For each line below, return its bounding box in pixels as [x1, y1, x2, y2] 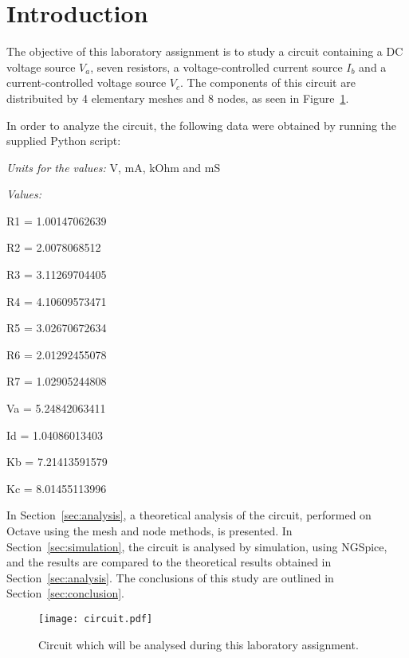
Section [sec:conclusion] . [6, 585, 124, 601]
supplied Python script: [6, 132, 121, 149]
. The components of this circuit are [179, 74, 356, 91]
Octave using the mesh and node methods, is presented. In [6, 523, 293, 539]
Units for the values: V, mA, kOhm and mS [6, 159, 221, 175]
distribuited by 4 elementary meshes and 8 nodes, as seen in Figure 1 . [6, 89, 349, 106]
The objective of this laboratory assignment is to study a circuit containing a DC [6, 43, 403, 60]
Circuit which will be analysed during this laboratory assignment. [38, 636, 359, 652]
